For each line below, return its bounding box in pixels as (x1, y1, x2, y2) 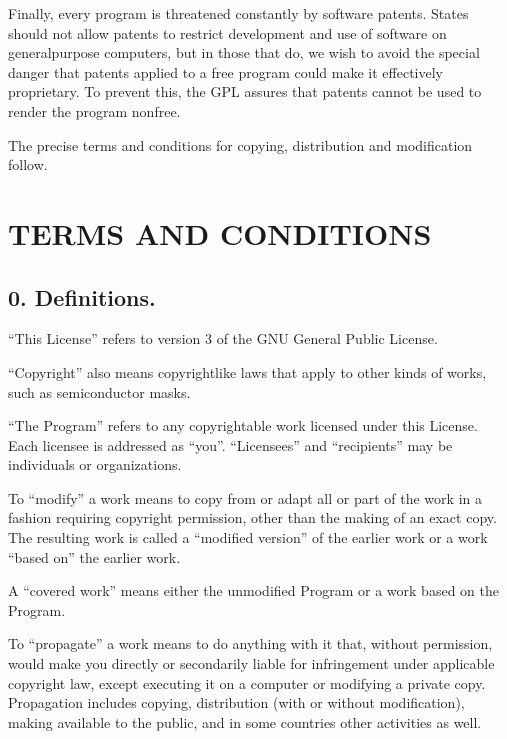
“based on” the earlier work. (8, 546, 181, 567)
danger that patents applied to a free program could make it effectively (8, 61, 443, 82)
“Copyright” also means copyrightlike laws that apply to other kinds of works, (8, 361, 487, 382)
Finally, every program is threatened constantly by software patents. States (8, 3, 469, 23)
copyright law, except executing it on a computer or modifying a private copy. (8, 672, 486, 693)
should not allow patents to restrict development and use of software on (8, 22, 447, 43)
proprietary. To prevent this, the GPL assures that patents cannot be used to (8, 81, 482, 102)
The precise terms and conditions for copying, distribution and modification (8, 134, 473, 155)
